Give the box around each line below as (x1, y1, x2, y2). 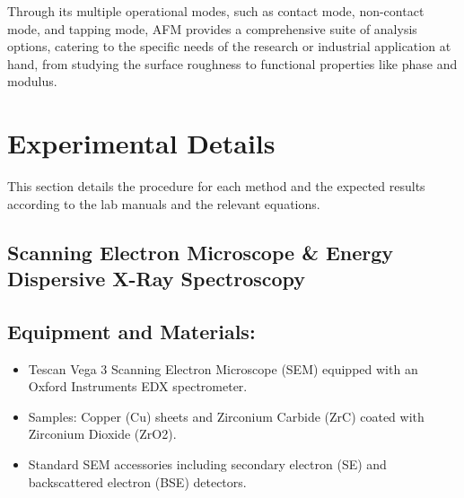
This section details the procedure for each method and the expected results (7, 177, 425, 196)
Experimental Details (7, 125, 276, 162)
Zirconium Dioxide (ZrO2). (28, 424, 177, 443)
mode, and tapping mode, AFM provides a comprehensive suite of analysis (7, 19, 417, 38)
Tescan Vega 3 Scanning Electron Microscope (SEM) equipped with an (28, 359, 418, 378)
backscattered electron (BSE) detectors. (28, 472, 247, 491)
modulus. (7, 72, 57, 91)
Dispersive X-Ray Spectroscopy (7, 265, 306, 293)
